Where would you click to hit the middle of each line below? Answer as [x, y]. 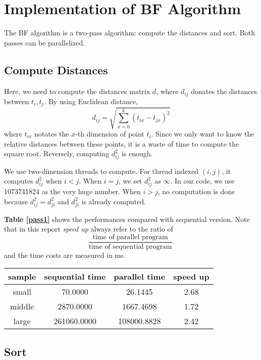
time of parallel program [130, 237]
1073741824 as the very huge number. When [72, 191]
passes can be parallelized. [45, 42]
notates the [51, 133]
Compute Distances [56, 70]
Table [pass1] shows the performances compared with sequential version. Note [127, 219]
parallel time [140, 277]
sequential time [75, 277]
